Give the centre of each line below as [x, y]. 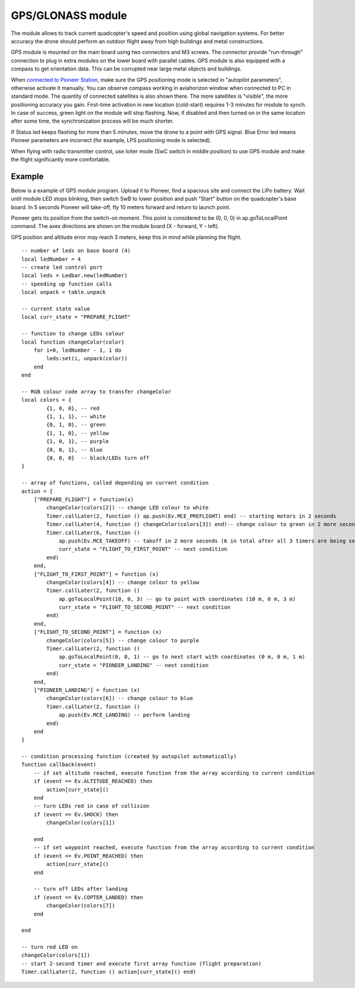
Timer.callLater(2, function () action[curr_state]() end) [109, 972]
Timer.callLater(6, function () [93, 533]
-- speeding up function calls [67, 284]
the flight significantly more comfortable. [61, 159]
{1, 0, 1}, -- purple [78, 442]
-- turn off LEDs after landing [80, 889]
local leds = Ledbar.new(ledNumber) [75, 276]
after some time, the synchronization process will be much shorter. [92, 121]
